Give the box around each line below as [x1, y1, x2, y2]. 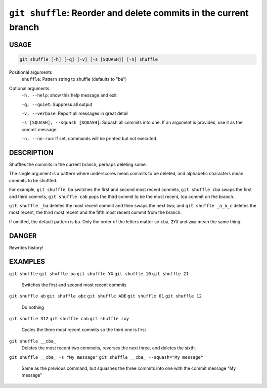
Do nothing [21, 304, 44, 310]
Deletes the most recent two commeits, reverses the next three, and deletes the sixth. [21, 345, 196, 351]
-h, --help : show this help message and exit [21, 92, 117, 98]
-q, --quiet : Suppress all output [21, 101, 92, 107]
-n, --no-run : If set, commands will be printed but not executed [21, 136, 157, 142]
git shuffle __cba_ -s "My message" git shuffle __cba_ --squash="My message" [9, 354, 204, 360]
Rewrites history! [9, 244, 44, 250]
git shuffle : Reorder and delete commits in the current [9, 7, 249, 18]
